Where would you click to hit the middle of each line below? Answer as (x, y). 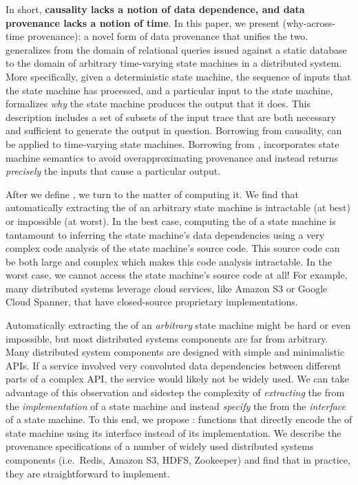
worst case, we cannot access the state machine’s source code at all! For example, (177, 275)
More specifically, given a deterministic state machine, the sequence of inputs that (178, 76)
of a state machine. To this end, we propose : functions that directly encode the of (179, 419)
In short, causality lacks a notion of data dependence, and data (155, 9)
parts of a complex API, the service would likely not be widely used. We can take (177, 379)
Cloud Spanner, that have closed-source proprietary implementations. (152, 302)
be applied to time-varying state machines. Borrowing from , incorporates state (172, 143)
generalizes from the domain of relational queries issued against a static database (176, 49)
